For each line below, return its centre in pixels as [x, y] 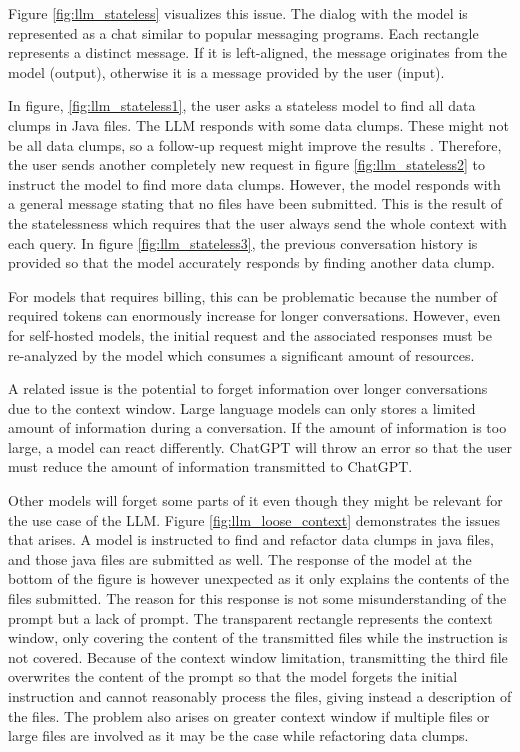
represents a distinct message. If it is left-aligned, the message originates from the [257, 52]
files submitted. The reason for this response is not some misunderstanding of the [257, 598]
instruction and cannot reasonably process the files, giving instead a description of [260, 696]
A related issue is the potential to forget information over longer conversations [248, 388]
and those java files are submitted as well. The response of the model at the [240, 558]
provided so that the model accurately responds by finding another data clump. [251, 262]
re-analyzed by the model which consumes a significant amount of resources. [241, 354]
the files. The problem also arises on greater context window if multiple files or [249, 715]
